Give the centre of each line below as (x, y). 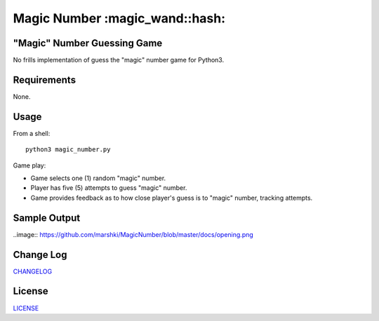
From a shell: (32, 133)
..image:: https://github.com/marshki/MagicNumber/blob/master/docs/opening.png (133, 234)
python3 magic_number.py (68, 150)
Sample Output (47, 218)
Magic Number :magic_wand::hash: (119, 18)
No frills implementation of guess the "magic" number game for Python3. (119, 60)
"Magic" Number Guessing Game (88, 43)
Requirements (45, 80)
